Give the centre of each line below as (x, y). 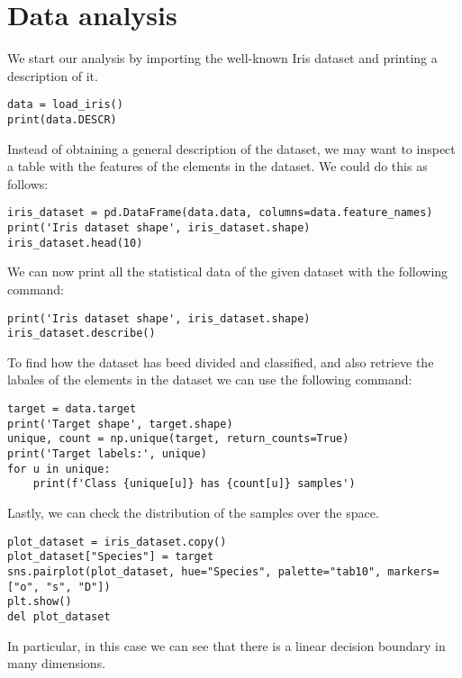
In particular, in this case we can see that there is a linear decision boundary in (226, 645)
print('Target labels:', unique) (107, 454)
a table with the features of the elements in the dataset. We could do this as (217, 166)
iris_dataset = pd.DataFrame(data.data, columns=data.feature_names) (220, 213)
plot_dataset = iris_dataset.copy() (117, 542)
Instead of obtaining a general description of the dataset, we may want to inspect (231, 148)
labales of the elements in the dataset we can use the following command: (210, 380)
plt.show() (40, 602)
